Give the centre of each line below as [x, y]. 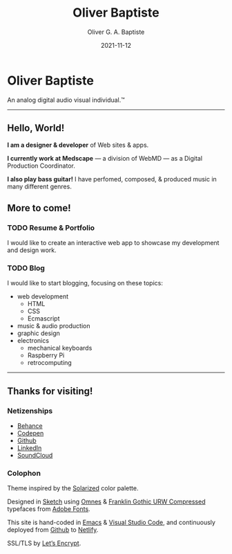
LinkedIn [29, 448]
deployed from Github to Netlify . [53, 530]
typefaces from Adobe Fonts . [49, 509]
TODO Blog [26, 268]
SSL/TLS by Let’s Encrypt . [44, 543]
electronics [33, 341]
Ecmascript [43, 319]
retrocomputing [50, 363]
